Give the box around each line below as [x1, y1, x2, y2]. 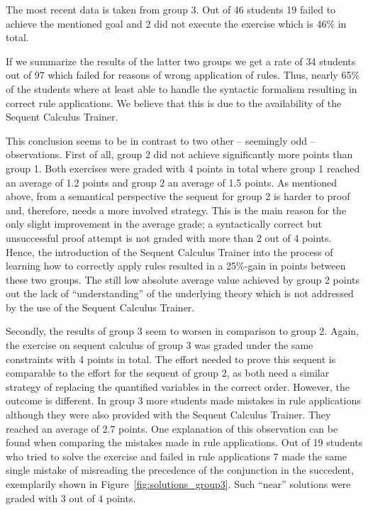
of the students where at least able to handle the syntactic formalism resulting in [6, 81, 357, 96]
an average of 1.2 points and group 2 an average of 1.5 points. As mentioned [6, 174, 338, 189]
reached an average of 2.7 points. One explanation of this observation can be [6, 421, 338, 436]
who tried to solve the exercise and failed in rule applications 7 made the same [6, 448, 347, 463]
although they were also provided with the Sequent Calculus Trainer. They [6, 407, 331, 422]
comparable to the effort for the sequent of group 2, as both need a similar [6, 365, 330, 380]
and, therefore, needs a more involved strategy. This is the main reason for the [6, 202, 347, 217]
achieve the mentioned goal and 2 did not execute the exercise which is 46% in [6, 16, 347, 31]
